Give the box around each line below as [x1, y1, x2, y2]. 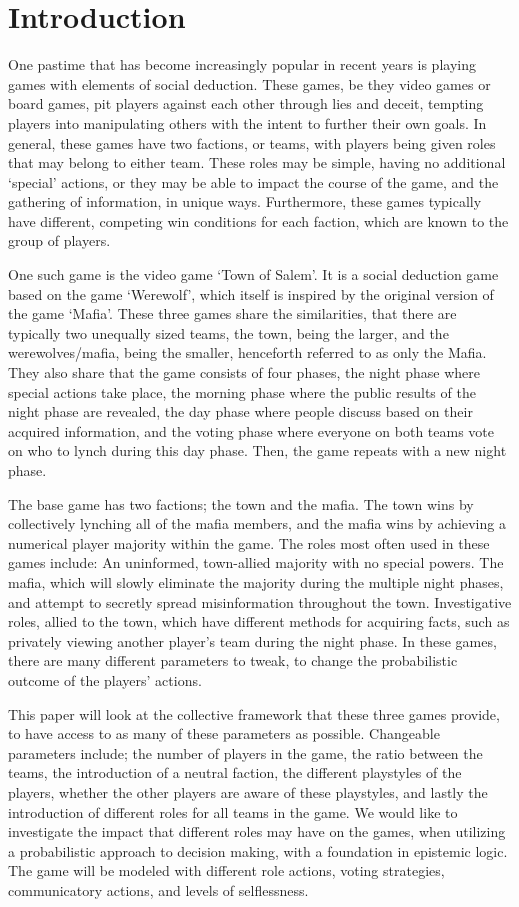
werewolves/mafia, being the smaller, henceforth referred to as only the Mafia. [8, 342, 487, 363]
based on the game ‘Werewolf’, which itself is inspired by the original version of [8, 283, 494, 304]
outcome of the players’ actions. [8, 669, 202, 690]
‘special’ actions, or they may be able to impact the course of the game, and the [8, 171, 499, 192]
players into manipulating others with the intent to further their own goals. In [8, 112, 487, 133]
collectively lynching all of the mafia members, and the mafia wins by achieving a [8, 513, 506, 534]
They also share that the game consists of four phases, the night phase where [8, 362, 481, 383]
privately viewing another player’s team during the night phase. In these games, [8, 630, 497, 651]
